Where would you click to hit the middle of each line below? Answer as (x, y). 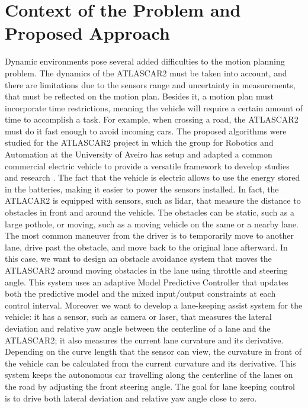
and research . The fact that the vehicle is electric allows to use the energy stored (153, 177)
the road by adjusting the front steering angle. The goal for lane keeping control (150, 386)
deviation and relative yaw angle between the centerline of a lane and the (138, 328)
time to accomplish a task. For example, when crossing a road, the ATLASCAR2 (152, 119)
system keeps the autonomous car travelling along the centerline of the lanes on (149, 375)
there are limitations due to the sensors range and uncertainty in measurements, (150, 84)
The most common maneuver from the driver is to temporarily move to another (150, 235)
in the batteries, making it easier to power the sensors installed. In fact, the (142, 189)
